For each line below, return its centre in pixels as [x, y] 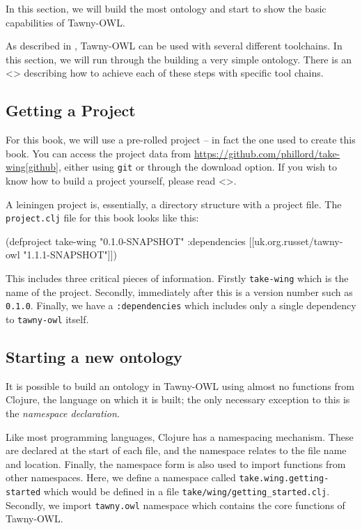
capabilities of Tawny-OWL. [65, 22]
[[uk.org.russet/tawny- [296, 241]
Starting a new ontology [94, 357]
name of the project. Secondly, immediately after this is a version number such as [179, 291]
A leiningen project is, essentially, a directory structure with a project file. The [174, 204]
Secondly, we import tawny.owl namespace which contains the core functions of [175, 505]
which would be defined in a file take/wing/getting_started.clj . [187, 491]
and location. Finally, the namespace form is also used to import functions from [176, 463]
